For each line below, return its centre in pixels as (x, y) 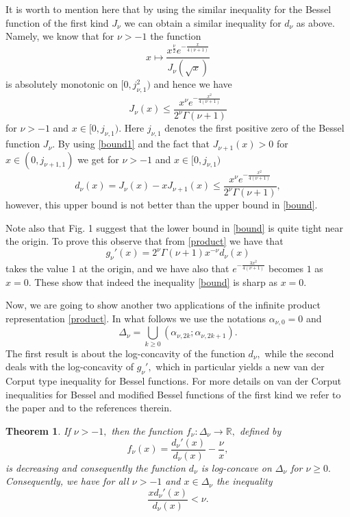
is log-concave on (236, 467)
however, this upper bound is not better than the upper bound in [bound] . (162, 205)
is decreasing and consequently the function (96, 467)
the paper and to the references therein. (89, 408)
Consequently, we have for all (67, 481)
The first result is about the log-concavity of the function (125, 353)
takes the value (37, 268)
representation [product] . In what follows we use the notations (136, 318)
